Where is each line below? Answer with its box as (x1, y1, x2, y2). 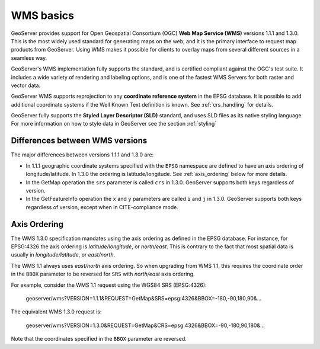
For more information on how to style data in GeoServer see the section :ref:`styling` (11, 120, 217, 127)
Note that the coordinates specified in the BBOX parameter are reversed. (11, 335, 187, 342)
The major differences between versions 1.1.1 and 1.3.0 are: (11, 151, 154, 158)
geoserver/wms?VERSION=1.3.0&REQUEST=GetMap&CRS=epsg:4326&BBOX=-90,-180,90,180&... (25, 322, 265, 329)
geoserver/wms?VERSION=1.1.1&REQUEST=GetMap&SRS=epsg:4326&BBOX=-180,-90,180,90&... (25, 294, 262, 302)
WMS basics (11, 9, 74, 22)
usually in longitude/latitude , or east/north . (11, 251, 116, 258)
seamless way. (11, 54, 47, 62)
